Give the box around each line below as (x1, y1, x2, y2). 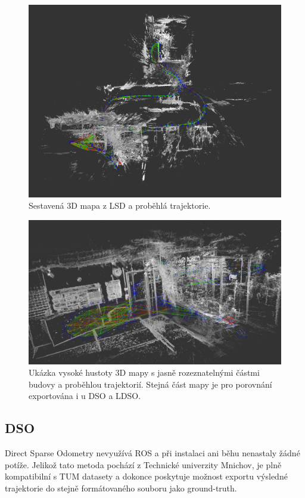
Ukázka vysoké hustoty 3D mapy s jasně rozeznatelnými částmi (29, 366, 260, 379)
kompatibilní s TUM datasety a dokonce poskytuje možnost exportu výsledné (5, 470, 288, 482)
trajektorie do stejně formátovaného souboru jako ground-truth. (5, 481, 237, 494)
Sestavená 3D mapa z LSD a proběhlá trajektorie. (29, 199, 211, 212)
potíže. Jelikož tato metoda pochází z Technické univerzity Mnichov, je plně (5, 458, 282, 471)
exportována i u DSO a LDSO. (29, 389, 141, 402)
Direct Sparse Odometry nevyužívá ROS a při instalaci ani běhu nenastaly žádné (5, 447, 300, 459)
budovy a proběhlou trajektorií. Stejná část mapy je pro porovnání (29, 378, 272, 390)
